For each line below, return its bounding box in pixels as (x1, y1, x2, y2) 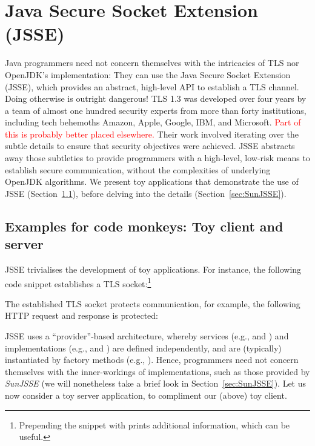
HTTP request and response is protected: (5, 309, 158, 322)
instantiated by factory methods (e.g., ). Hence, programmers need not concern (5, 353, 299, 366)
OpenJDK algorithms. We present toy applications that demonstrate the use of (5, 175, 299, 188)
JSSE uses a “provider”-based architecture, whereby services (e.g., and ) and (5, 330, 289, 342)
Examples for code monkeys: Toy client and (5, 216, 283, 235)
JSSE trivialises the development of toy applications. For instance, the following (5, 263, 302, 276)
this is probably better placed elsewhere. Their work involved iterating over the (5, 127, 299, 140)
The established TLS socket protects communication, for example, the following (5, 297, 300, 310)
